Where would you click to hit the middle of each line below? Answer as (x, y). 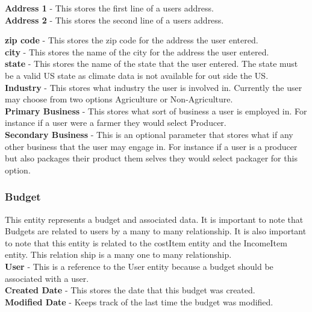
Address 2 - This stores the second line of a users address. (114, 20)
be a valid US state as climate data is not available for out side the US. (137, 75)
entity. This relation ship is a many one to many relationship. (118, 254)
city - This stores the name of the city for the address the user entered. (137, 51)
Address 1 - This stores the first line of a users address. (109, 8)
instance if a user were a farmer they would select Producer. (116, 123)
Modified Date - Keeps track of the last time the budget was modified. (139, 301)
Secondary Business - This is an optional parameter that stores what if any (149, 134)
